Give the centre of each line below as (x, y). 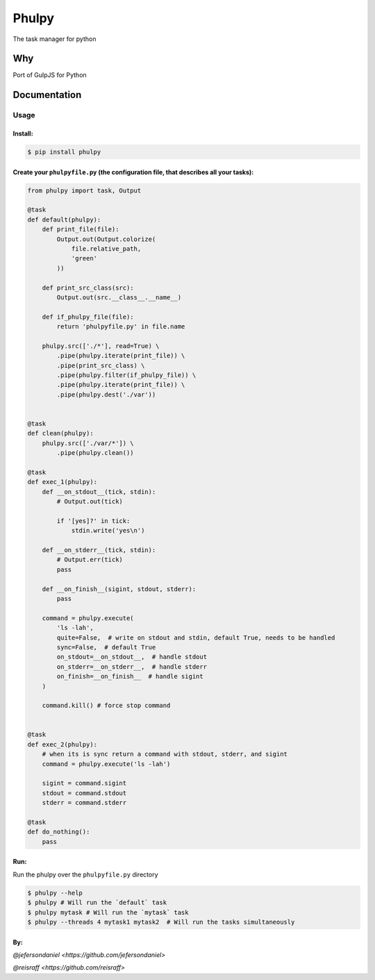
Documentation (47, 95)
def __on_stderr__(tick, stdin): (99, 550)
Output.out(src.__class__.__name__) (119, 297)
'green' (84, 258)
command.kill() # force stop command (106, 706)
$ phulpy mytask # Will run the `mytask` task (108, 912)
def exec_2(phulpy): (62, 744)
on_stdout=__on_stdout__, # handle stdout (132, 657)
